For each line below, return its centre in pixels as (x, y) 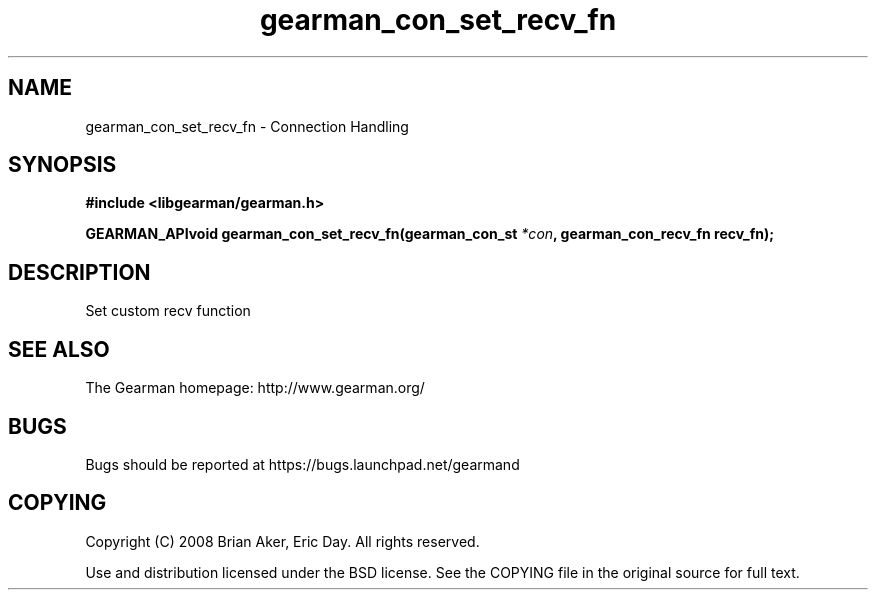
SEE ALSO (59, 349)
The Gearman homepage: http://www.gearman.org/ (255, 388)
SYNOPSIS (62, 165)
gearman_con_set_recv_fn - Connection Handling (247, 126)
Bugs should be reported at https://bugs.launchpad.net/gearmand (302, 464)
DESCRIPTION (79, 272)
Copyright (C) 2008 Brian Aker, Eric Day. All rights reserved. (282, 541)
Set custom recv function (168, 311)
